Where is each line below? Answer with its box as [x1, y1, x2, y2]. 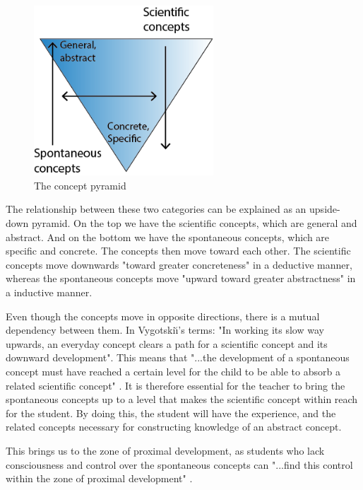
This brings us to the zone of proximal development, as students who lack [6, 443, 325, 457]
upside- [309, 202, 340, 216]
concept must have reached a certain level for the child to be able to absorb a [6, 364, 340, 379]
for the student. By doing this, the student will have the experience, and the [6, 405, 336, 420]
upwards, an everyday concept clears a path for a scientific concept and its [6, 336, 328, 351]
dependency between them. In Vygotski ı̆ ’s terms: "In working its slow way [6, 322, 324, 337]
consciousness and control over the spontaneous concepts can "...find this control [6, 457, 353, 472]
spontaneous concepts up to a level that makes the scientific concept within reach [6, 392, 358, 407]
